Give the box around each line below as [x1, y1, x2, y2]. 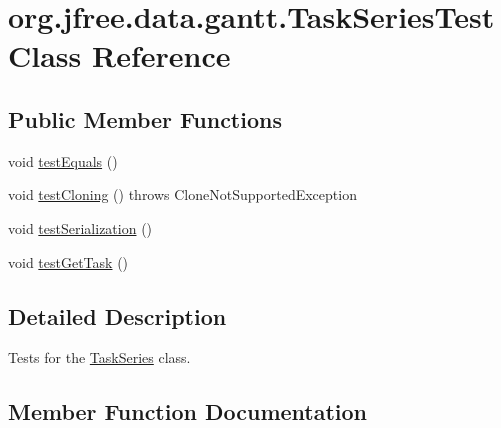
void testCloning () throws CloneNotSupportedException [8, 184, 357, 205]
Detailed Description [8, 300, 227, 331]
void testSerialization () [8, 217, 153, 238]
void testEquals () [8, 150, 118, 171]
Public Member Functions [8, 103, 282, 134]
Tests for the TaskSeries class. [8, 347, 191, 368]
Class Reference [8, 35, 231, 76]
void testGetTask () [8, 251, 129, 272]
